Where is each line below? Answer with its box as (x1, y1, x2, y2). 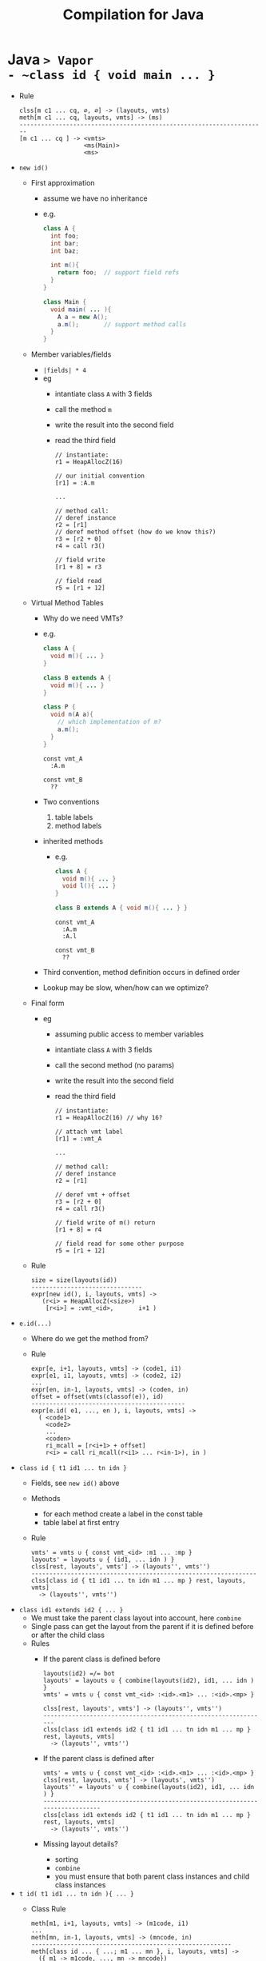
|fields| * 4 (42, 366, 87, 375)
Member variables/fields (30, 349, 112, 359)
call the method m (54, 405, 113, 414)
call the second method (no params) (54, 1060, 175, 1070)
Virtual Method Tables (30, 598, 105, 608)
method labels (54, 821, 102, 830)
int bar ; (50, 239, 80, 247)
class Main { (42, 298, 87, 306)
